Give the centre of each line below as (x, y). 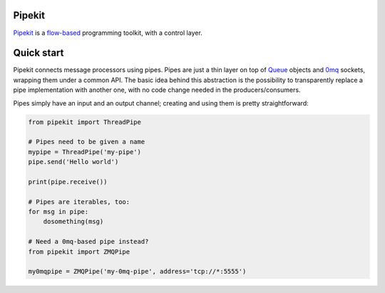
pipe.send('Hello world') (73, 162)
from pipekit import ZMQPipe (79, 252)
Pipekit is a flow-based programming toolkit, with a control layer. (108, 33)
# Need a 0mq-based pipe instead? (88, 242)
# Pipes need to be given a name (87, 142)
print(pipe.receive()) (68, 181)
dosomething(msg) (73, 222)
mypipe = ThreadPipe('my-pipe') (85, 152)
